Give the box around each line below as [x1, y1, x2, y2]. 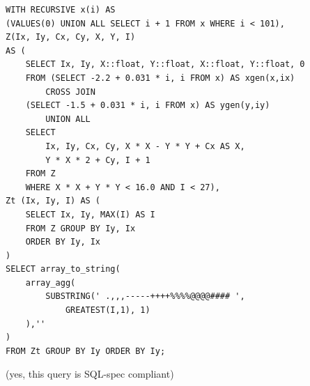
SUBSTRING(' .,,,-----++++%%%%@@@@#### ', [45, 291, 245, 302]
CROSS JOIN [45, 86, 95, 97]
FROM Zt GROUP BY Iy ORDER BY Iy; [6, 346, 166, 356]
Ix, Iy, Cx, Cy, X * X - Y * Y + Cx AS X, [45, 141, 245, 151]
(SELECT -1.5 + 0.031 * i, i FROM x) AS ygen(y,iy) [25, 100, 270, 111]
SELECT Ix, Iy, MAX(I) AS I [25, 209, 155, 219]
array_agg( [25, 277, 76, 288]
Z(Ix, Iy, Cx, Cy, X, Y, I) [6, 32, 136, 43]
